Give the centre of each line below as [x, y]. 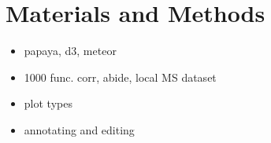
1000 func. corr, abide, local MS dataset [120, 77]
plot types [48, 103]
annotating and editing [79, 129]
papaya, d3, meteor [70, 51]
